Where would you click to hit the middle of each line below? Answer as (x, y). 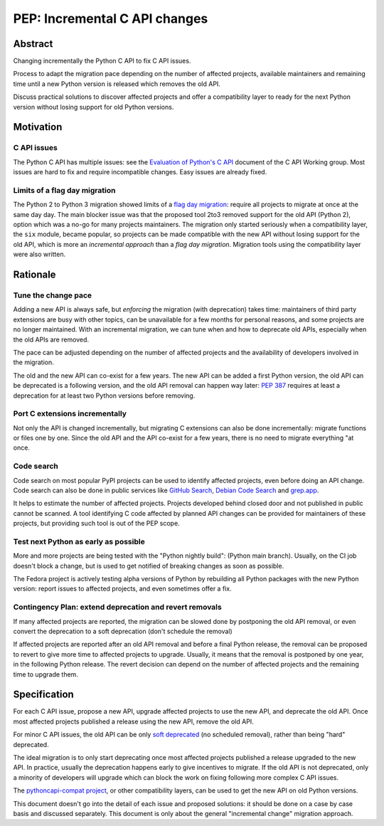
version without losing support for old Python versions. (94, 107)
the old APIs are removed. (51, 339)
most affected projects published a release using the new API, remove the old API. (133, 721)
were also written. (39, 254)
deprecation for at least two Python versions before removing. (104, 396)
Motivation (38, 127)
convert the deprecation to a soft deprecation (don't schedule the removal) (123, 631)
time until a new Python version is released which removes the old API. (117, 84)
